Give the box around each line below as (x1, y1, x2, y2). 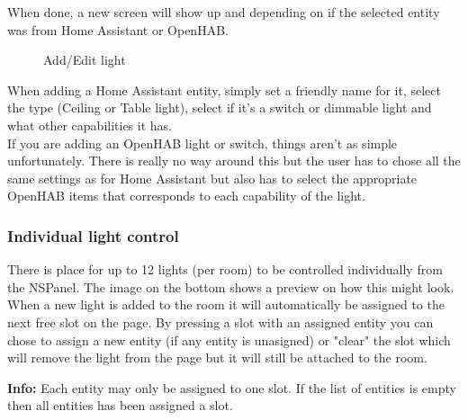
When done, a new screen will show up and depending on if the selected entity (7, 3, 440, 21)
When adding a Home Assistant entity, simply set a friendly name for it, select (7, 80, 441, 99)
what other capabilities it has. (7, 115, 172, 134)
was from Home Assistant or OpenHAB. (7, 20, 229, 39)
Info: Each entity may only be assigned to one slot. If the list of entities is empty (7, 378, 456, 397)
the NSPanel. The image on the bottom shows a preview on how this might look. (7, 277, 454, 296)
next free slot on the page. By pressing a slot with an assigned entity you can (7, 312, 434, 331)
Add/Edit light (43, 50, 126, 69)
